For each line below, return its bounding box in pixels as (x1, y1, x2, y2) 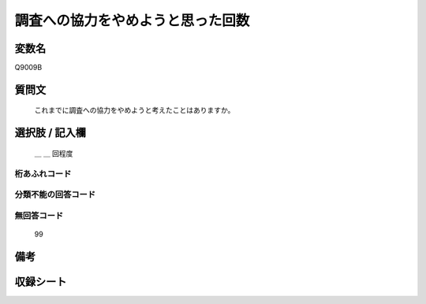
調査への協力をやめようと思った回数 (14, 12, 250, 29)
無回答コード (14, 209, 64, 221)
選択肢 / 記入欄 (14, 126, 87, 139)
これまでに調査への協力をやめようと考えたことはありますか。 (34, 106, 235, 115)
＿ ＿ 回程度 (34, 148, 73, 158)
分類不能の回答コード (14, 189, 96, 200)
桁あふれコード (14, 168, 72, 179)
